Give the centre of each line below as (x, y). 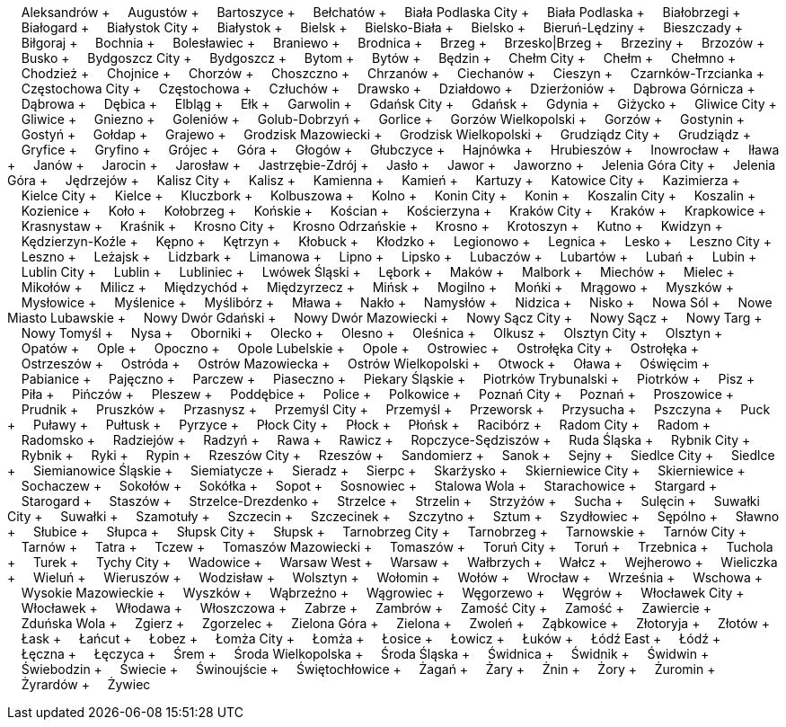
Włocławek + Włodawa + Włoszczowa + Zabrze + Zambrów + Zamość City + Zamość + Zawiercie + (366, 608)
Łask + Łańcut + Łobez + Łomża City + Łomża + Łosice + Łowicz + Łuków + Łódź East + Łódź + (371, 638)
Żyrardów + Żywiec (86, 684)
